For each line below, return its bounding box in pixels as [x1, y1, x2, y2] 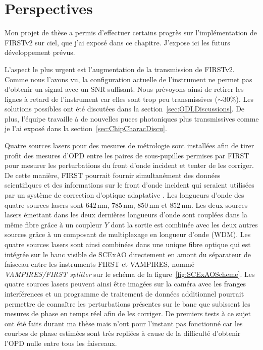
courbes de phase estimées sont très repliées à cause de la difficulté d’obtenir [5, 328, 241, 338]
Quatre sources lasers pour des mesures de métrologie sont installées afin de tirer [5, 140, 254, 151]
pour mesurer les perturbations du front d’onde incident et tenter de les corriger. [5, 160, 254, 170]
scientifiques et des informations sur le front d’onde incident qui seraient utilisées [5, 180, 254, 190]
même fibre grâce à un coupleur [5, 219, 102, 229]
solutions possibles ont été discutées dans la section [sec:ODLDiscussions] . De [5, 103, 245, 114]
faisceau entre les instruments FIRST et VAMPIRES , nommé [5, 259, 194, 269]
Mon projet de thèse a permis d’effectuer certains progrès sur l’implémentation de [5, 27, 257, 38]
